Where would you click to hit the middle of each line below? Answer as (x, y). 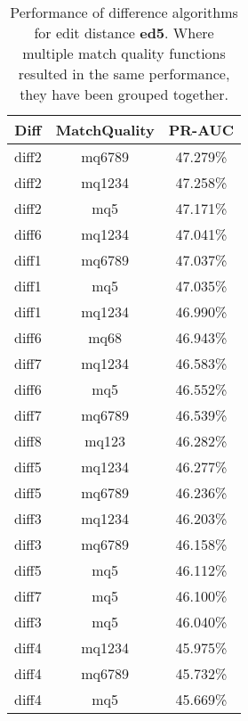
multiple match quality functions (124, 53)
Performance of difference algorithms (124, 12)
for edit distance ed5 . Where (124, 33)
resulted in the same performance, (124, 74)
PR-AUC (201, 130)
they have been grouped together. (124, 94)
